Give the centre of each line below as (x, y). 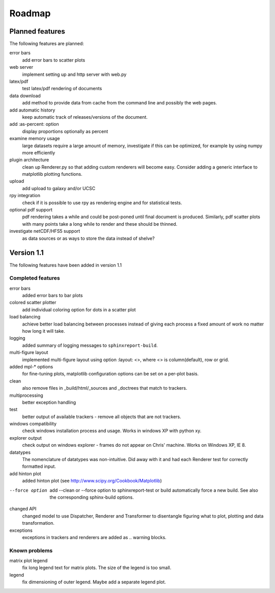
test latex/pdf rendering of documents (62, 89)
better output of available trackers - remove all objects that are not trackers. (102, 416)
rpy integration (25, 196)
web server (21, 67)
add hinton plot (25, 473)
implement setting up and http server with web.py (74, 74)
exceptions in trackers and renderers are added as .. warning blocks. (94, 537)
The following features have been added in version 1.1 (66, 265)
